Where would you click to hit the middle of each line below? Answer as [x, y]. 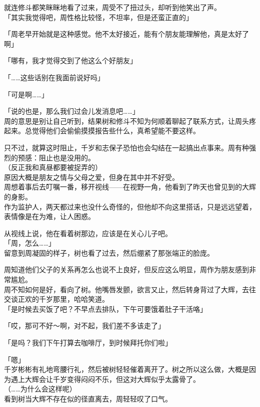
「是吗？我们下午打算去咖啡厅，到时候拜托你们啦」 [88, 343]
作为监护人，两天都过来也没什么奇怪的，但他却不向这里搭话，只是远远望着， [130, 206]
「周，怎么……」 [30, 243]
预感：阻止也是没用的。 [56, 157]
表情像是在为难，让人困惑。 [49, 216]
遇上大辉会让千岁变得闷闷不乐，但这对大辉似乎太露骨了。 [105, 379]
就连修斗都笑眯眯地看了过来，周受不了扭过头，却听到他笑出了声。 [112, 7]
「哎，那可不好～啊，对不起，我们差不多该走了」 [84, 326]
